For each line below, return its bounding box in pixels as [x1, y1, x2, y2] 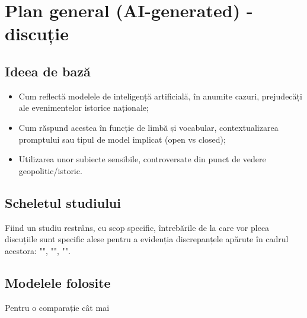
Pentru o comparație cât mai [5, 301, 110, 313]
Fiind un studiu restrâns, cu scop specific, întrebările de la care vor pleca [5, 221, 270, 233]
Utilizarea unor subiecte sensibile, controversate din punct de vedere [18, 153, 266, 165]
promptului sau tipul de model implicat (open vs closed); [18, 133, 226, 145]
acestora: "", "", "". [5, 244, 71, 256]
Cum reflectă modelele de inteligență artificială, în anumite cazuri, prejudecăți [18, 89, 302, 102]
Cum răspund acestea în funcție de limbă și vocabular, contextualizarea [18, 121, 279, 133]
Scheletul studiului [5, 193, 121, 211]
